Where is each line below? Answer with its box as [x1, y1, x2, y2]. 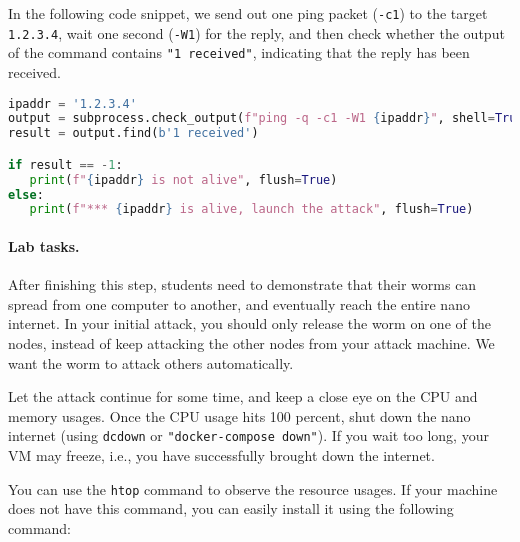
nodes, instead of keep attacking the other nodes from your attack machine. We [8, 332, 495, 353]
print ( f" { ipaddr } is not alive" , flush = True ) [29, 172, 338, 187]
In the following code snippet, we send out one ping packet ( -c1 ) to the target [8, 3, 488, 23]
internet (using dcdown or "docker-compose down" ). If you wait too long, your [8, 425, 489, 446]
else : [8, 187, 44, 202]
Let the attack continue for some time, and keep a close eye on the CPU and [8, 386, 478, 407]
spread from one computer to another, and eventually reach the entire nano [8, 293, 470, 314]
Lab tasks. [8, 235, 80, 256]
